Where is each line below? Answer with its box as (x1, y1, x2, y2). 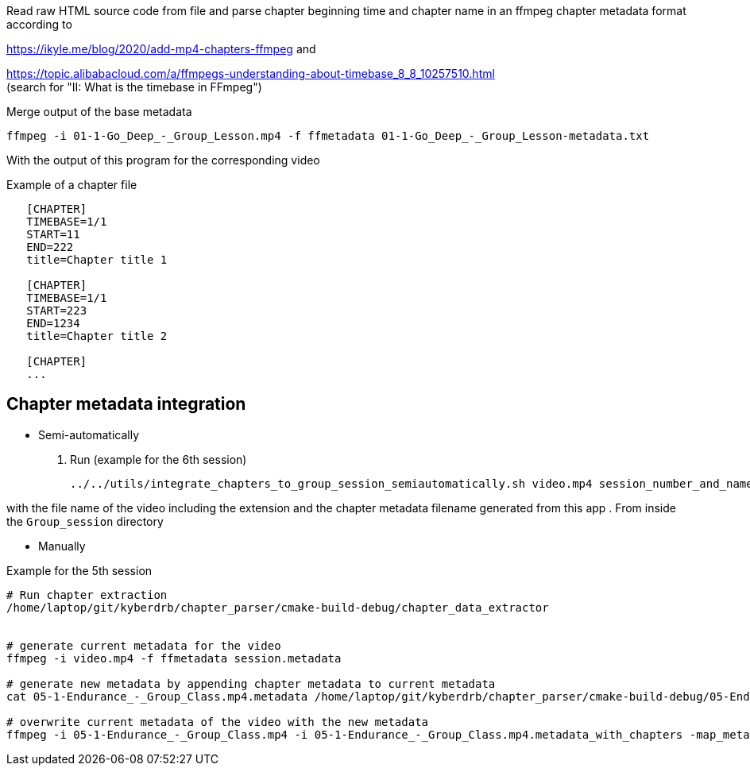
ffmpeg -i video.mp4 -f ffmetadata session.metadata (6, 651, 342, 665)
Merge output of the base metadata (6, 105, 192, 118)
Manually (38, 538, 86, 553)
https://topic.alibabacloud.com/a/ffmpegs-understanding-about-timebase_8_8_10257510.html (6, 67, 495, 80)
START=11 (26, 228, 80, 241)
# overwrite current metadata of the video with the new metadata (6, 715, 429, 728)
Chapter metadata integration (6, 394, 246, 415)
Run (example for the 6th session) (70, 452, 247, 466)
